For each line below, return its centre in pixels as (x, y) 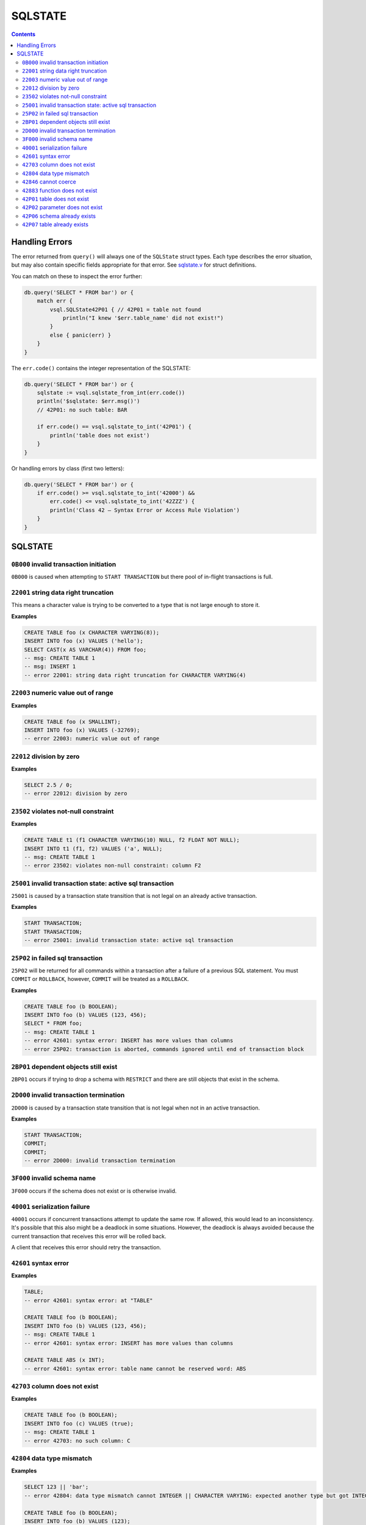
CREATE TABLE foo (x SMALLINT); (73, 722)
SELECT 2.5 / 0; (48, 785)
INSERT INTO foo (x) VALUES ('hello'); (84, 641)
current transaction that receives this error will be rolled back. (89, 1236)
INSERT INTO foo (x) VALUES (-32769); (82, 730)
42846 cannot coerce (49, 182)
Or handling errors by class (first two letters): (68, 468)
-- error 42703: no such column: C (77, 1441)
